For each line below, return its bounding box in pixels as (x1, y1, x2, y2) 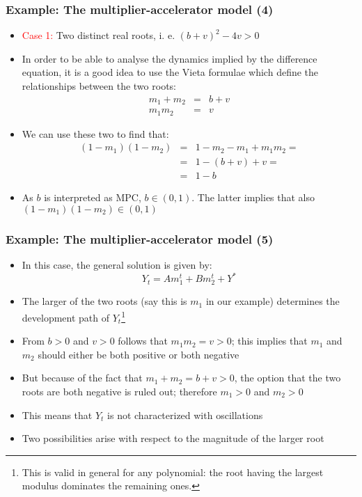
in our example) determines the (205, 294, 340, 308)
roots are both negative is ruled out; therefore (22, 384, 217, 398)
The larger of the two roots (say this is (22, 294, 187, 308)
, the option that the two (234, 370, 341, 385)
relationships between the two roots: (22, 79, 176, 93)
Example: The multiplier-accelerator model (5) (6, 230, 274, 247)
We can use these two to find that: (22, 126, 169, 141)
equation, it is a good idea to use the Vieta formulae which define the (22, 65, 319, 79)
